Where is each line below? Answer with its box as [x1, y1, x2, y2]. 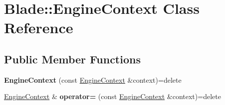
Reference [4, 17, 73, 38]
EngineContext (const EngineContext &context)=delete [4, 74, 182, 85]
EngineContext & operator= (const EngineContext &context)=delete [4, 91, 221, 102]
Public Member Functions [4, 51, 141, 66]
